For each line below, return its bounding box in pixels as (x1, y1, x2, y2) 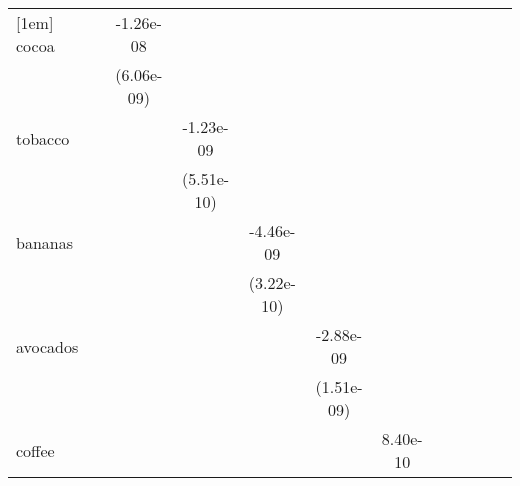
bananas (16, 230, 73, 254)
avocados (16, 334, 79, 358)
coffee (16, 438, 55, 462)
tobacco (16, 126, 70, 150)
